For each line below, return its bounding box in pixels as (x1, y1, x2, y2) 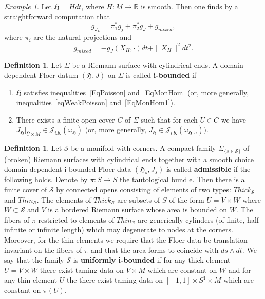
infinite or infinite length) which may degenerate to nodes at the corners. (4, 224, 233, 235)
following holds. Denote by (4, 174, 88, 185)
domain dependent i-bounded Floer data (4, 164, 131, 174)
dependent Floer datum (4, 69, 79, 80)
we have (221, 114, 246, 125)
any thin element (4, 274, 58, 285)
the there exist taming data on (66, 274, 163, 285)
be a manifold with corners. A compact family (71, 143, 216, 153)
